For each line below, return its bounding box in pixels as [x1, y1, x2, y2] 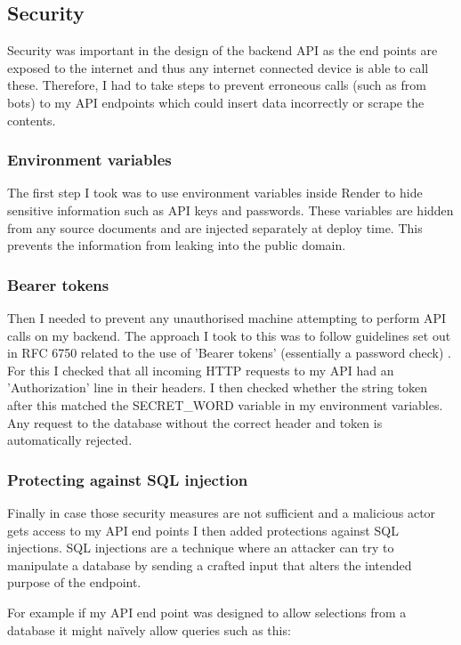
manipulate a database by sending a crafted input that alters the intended [7, 555, 412, 574]
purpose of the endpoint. [7, 573, 142, 592]
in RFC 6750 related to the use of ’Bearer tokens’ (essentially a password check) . [7, 343, 451, 362]
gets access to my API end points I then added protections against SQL [7, 520, 399, 539]
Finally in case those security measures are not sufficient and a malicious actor [7, 503, 436, 521]
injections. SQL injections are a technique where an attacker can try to [7, 538, 394, 557]
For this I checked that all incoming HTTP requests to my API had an [7, 360, 394, 379]
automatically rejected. [7, 431, 133, 449]
